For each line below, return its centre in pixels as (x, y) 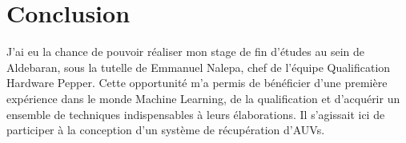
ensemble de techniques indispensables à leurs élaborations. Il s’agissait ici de (196, 114)
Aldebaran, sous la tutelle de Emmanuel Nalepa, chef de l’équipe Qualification (199, 67)
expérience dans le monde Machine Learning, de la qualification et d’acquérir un (203, 98)
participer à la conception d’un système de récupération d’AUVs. (166, 130)
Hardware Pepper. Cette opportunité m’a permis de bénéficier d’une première (197, 83)
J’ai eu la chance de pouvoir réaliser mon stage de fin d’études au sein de (186, 52)
